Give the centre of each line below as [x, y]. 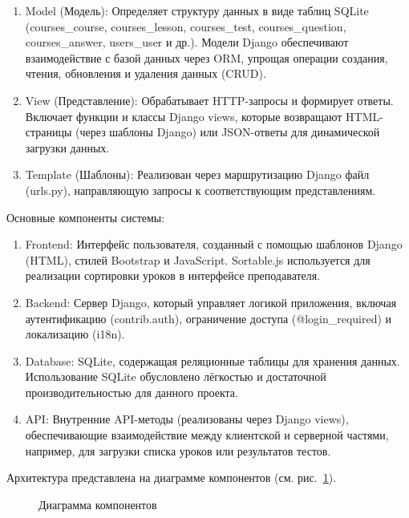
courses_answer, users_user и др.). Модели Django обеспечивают [187, 42]
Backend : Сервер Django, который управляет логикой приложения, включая [211, 302]
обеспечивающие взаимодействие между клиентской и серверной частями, [207, 435]
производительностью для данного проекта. [132, 392]
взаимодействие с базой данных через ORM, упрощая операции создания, [207, 57]
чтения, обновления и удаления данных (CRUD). [146, 73]
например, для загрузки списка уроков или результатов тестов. [178, 450]
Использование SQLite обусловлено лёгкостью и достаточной [176, 376]
